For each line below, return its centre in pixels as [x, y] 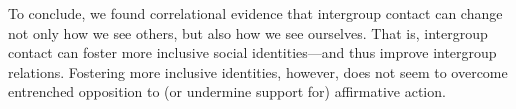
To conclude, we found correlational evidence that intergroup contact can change [255, 13]
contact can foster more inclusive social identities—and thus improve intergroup [252, 52]
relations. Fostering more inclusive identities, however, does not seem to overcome [258, 71]
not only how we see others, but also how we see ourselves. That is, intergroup [248, 32]
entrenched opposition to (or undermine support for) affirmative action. [227, 91]
